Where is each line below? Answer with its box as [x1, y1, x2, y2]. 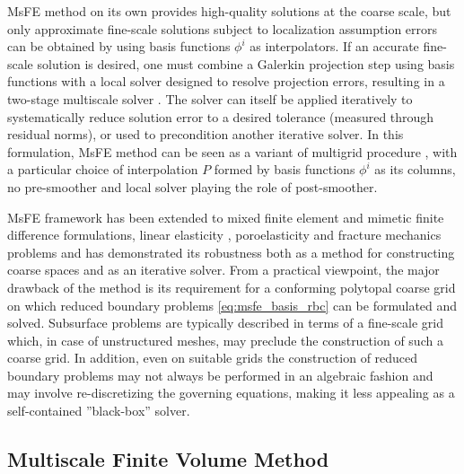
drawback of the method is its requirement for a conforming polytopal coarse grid [7, 277, 456, 296]
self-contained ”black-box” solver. [7, 401, 190, 420]
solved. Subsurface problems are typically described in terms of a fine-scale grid [7, 313, 444, 332]
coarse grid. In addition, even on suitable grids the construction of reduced [7, 348, 418, 367]
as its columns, [374, 160, 456, 179]
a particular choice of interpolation [7, 160, 198, 179]
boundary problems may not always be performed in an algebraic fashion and [7, 365, 433, 384]
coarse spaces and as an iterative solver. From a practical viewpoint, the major [7, 260, 440, 279]
